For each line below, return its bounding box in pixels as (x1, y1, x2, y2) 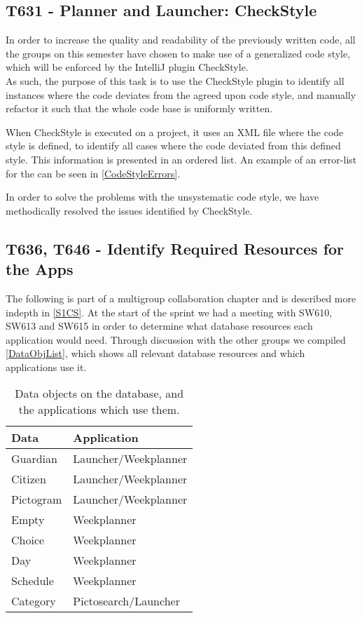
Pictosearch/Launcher (73, 593, 180, 610)
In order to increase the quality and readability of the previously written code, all (6, 32, 356, 47)
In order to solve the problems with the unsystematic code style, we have (6, 189, 319, 204)
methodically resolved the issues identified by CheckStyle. (6, 203, 253, 217)
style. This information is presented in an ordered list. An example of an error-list (6, 152, 357, 166)
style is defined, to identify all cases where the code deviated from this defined (6, 138, 341, 153)
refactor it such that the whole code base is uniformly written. (6, 101, 273, 116)
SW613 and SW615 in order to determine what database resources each (6, 318, 313, 333)
